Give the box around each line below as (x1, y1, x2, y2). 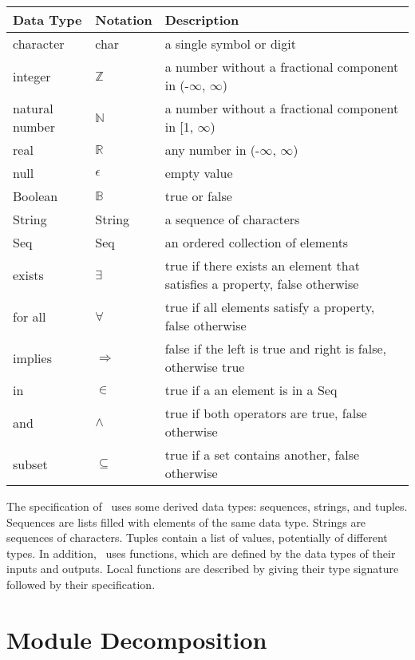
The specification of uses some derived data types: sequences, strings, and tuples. (6, 498, 408, 514)
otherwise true (164, 358, 245, 376)
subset (13, 454, 48, 473)
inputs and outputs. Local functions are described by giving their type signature (6, 560, 399, 577)
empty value (164, 164, 233, 182)
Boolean (13, 187, 58, 205)
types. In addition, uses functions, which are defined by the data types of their (6, 544, 396, 561)
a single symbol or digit (164, 34, 296, 53)
